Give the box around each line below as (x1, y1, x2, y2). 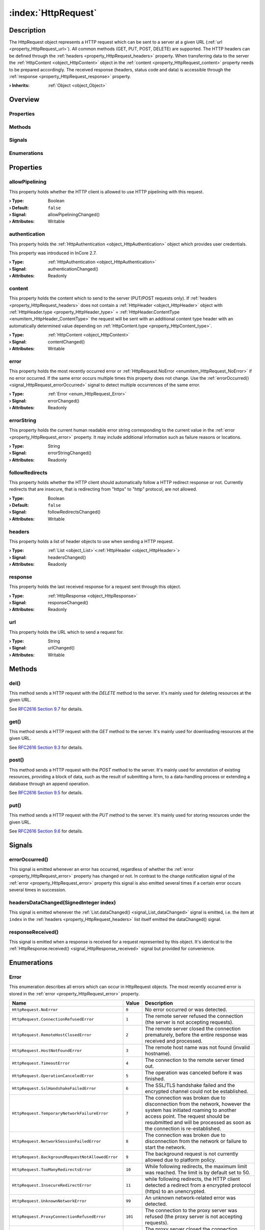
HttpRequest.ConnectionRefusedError (12, 1016, 94, 1022)
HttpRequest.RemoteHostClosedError (12, 1032, 92, 1038)
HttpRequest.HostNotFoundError (12, 1048, 82, 1053)
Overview (9, 95, 40, 104)
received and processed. (145, 1038, 203, 1045)
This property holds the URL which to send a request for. (9, 629, 124, 635)
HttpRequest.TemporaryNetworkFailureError (12, 1110, 108, 1116)
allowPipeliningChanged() (48, 212, 100, 217)
